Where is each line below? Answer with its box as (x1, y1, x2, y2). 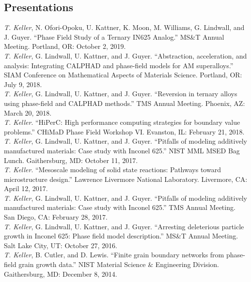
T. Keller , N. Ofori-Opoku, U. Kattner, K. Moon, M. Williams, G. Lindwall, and (4, 22, 245, 32)
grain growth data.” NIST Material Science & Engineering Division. (18, 259, 219, 269)
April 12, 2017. (4, 183, 48, 193)
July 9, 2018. (4, 79, 42, 89)
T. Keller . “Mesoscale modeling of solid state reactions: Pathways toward (4, 164, 221, 175)
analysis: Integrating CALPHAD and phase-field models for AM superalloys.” (4, 60, 234, 70)
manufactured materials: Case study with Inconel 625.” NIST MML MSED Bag (4, 145, 240, 155)
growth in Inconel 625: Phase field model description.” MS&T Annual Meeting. (4, 231, 238, 241)
